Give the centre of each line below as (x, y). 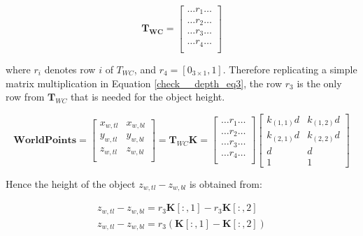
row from (25, 97)
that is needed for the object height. (148, 97)
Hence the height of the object (71, 183)
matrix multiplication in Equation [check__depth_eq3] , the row (144, 83)
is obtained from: (226, 183)
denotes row (70, 69)
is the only (319, 83)
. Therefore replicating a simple (290, 69)
